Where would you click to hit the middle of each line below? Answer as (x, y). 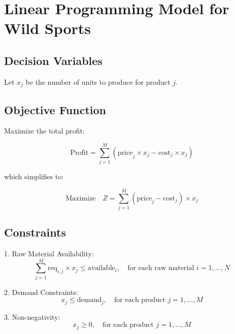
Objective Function (55, 109)
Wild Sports (48, 28)
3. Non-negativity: (32, 316)
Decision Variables (53, 60)
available (101, 268)
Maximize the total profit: (44, 131)
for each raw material (161, 268)
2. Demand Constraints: (41, 292)
